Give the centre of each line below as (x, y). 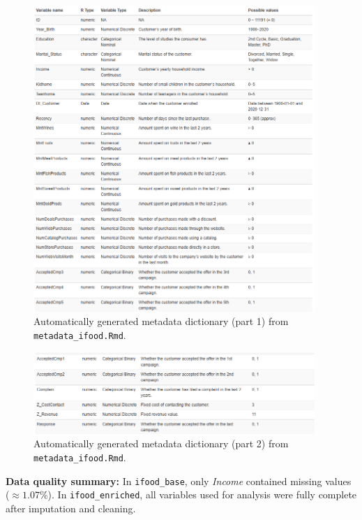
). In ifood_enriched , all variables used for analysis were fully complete (202, 494)
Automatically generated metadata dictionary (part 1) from (161, 321)
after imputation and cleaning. (71, 508)
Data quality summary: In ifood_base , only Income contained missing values (179, 481)
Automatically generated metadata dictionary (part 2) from (161, 443)
